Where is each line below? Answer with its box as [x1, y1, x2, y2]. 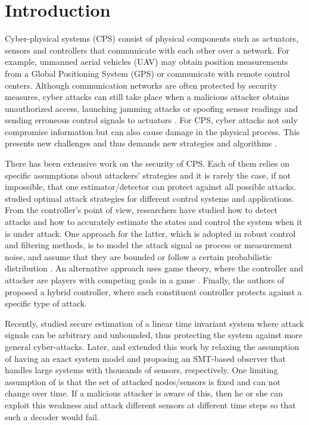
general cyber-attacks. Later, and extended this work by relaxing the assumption [5, 340, 299, 352]
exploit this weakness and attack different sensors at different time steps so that [5, 398, 296, 411]
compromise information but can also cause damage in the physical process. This [5, 125, 300, 137]
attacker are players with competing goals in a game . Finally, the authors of [5, 274, 285, 286]
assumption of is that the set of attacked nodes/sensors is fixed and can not [5, 375, 281, 387]
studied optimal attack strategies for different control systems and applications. [5, 192, 294, 204]
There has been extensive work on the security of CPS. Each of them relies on [5, 157, 289, 170]
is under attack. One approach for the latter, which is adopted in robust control [5, 227, 296, 239]
